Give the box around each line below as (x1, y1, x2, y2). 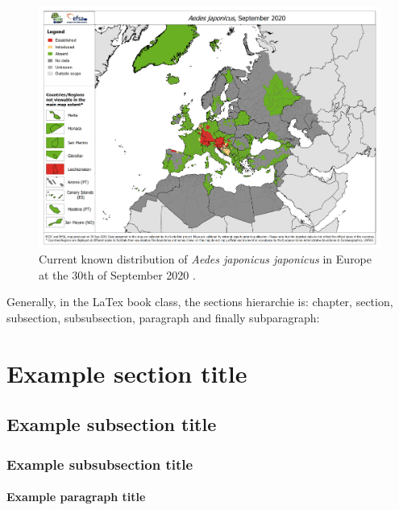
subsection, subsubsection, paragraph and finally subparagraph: (6, 309, 320, 326)
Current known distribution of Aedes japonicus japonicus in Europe (39, 251, 372, 267)
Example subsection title (6, 412, 217, 437)
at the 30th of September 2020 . (39, 266, 196, 283)
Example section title (6, 356, 247, 389)
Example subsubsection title (6, 454, 193, 474)
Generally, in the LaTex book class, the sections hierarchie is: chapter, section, (6, 293, 393, 310)
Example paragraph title (6, 488, 146, 505)
